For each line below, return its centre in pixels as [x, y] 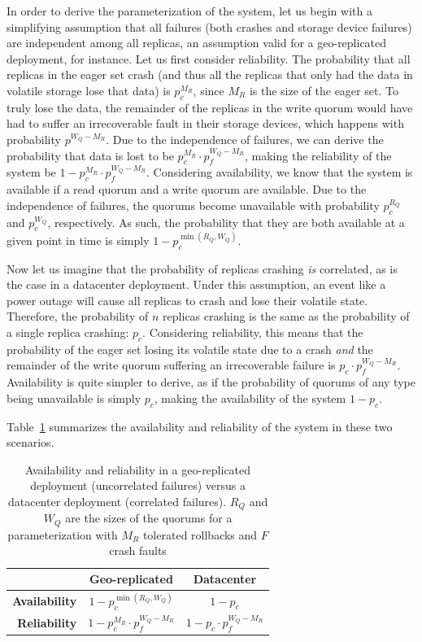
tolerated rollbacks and [200, 534]
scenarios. [30, 442]
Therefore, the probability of [78, 316]
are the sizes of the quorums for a [149, 518]
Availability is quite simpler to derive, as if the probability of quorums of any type [211, 382]
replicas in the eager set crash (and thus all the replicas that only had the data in [210, 74]
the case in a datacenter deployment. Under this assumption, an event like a [196, 284]
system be [31, 172]
